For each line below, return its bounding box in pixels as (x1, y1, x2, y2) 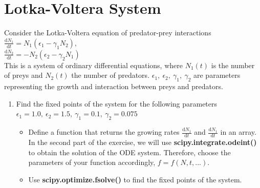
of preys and (4, 70, 43, 80)
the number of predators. (71, 70, 150, 80)
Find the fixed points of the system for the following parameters (16, 98, 218, 109)
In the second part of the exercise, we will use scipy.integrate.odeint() (28, 136, 257, 147)
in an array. (220, 127, 256, 137)
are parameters (193, 70, 241, 80)
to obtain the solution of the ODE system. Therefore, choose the (28, 147, 231, 157)
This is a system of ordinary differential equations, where (4, 59, 183, 70)
